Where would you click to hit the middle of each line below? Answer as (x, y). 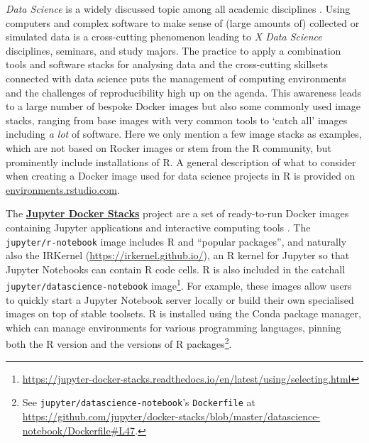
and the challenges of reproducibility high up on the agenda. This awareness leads (184, 92)
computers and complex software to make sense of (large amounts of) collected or (183, 22)
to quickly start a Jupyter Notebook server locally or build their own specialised (180, 299)
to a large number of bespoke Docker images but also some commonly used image (183, 106)
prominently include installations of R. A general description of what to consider (181, 162)
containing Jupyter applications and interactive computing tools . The (158, 227)
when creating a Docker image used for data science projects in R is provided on (181, 176)
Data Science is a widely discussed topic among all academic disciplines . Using (178, 9)
